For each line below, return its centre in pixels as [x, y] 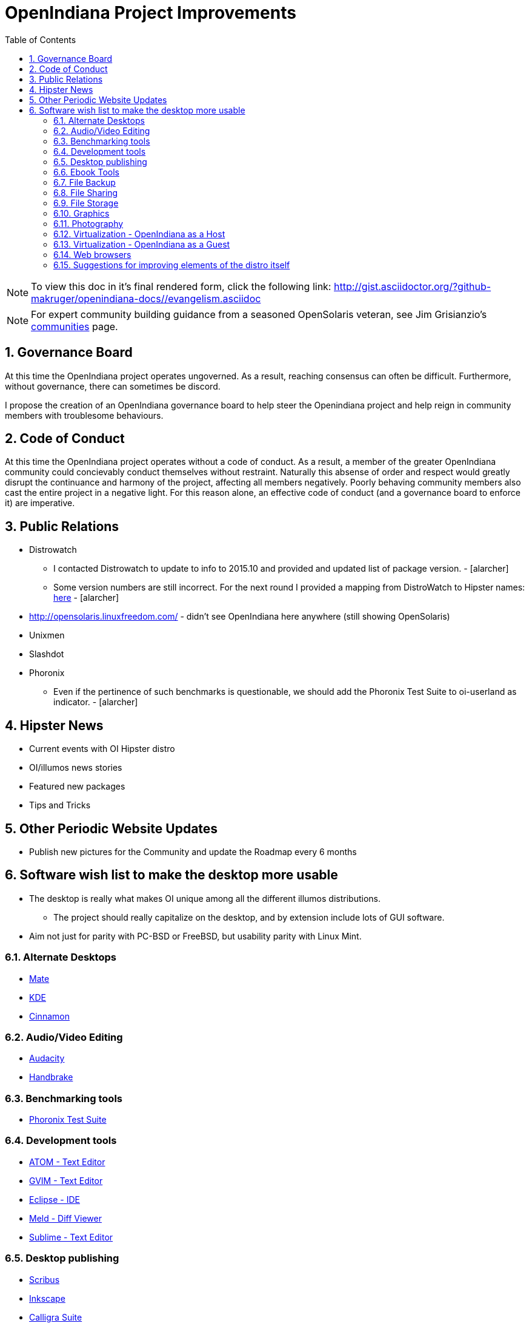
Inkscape [47, 1298]
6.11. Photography [88, 223]
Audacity [47, 1058]
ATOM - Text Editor [67, 1162]
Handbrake [51, 1077]
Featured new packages [77, 787]
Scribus [45, 1279]
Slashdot [47, 654]
